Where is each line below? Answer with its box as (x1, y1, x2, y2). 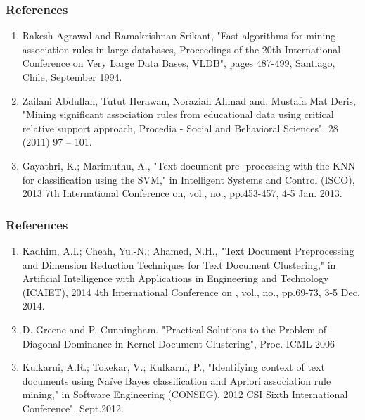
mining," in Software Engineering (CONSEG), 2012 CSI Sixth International (22, 387, 348, 402)
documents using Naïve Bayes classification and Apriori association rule (22, 373, 331, 388)
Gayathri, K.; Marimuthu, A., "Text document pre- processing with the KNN (22, 158, 355, 172)
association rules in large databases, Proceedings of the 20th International (22, 42, 341, 56)
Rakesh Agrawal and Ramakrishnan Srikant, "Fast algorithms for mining (22, 28, 336, 43)
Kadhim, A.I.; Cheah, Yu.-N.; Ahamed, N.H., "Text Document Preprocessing (22, 243, 354, 257)
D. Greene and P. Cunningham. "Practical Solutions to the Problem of (22, 322, 326, 336)
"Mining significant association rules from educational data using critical (22, 107, 334, 122)
